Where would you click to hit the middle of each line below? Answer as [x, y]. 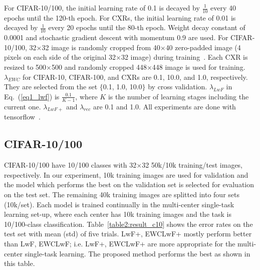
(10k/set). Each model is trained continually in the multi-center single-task [119, 204]
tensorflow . [22, 117]
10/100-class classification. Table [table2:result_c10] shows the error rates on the [128, 224]
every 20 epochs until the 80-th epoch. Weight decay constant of [147, 27]
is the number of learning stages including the [178, 96]
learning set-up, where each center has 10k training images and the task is [118, 214]
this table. [20, 263]
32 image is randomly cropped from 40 [101, 47]
